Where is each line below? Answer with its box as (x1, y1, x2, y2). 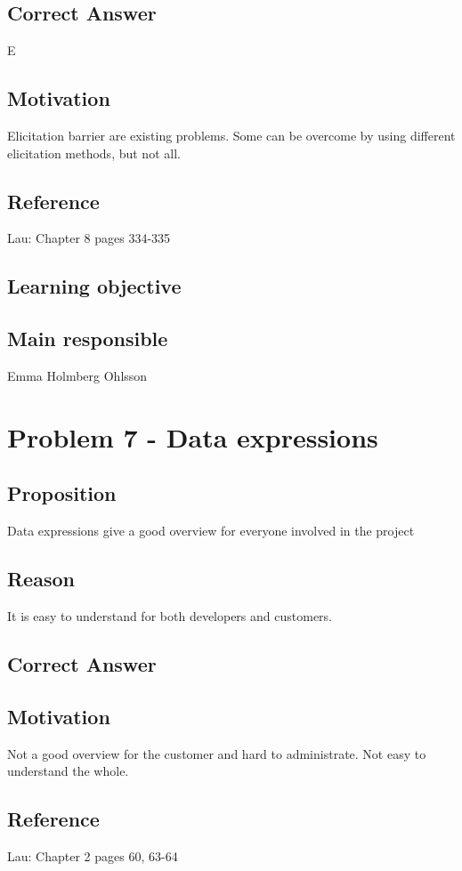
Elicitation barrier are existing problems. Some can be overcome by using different (7, 126, 456, 144)
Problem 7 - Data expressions (7, 418, 378, 455)
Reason (7, 565, 75, 593)
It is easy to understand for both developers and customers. (7, 606, 333, 625)
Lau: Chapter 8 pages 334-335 (7, 229, 171, 247)
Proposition (7, 480, 117, 507)
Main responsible (7, 325, 168, 352)
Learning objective (7, 272, 182, 300)
